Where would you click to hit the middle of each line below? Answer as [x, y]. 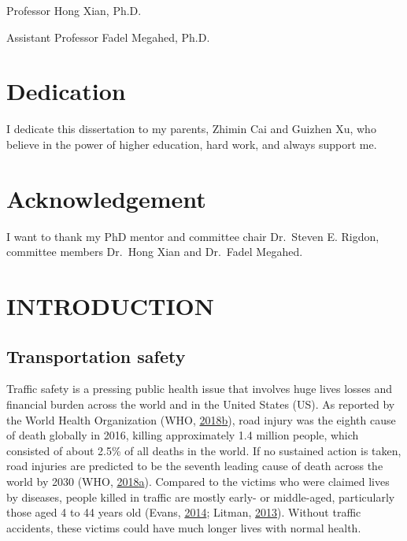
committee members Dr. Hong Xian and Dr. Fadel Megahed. [155, 252]
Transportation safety [96, 356]
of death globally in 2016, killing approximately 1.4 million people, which [183, 435]
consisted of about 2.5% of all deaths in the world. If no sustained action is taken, [204, 450]
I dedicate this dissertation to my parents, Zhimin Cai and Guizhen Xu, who [191, 129]
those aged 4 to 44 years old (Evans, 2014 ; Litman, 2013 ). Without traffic [184, 512]
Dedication [66, 91]
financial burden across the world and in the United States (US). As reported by [201, 404]
